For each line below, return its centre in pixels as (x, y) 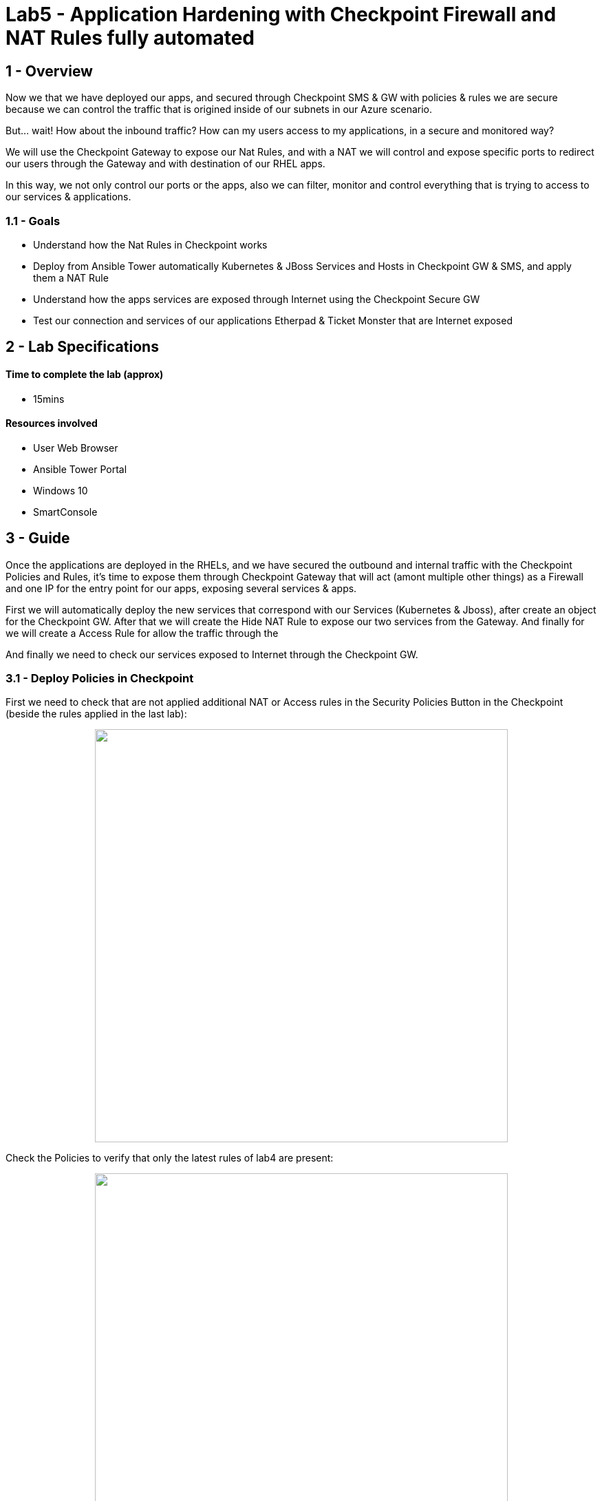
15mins (49, 399)
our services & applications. (68, 197)
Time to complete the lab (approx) (85, 374)
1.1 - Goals (33, 221)
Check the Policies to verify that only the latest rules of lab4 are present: (170, 1158)
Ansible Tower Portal (80, 469)
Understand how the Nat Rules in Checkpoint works (150, 244)
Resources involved (52, 423)
